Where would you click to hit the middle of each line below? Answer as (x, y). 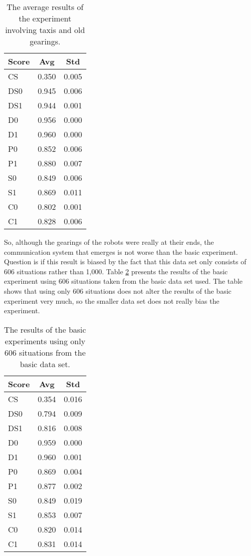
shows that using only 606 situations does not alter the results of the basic (118, 290)
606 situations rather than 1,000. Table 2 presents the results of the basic (116, 271)
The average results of (45, 7)
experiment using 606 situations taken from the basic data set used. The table (124, 281)
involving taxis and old (45, 30)
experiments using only (45, 341)
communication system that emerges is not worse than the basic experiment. (121, 252)
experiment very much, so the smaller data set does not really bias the (112, 300)
